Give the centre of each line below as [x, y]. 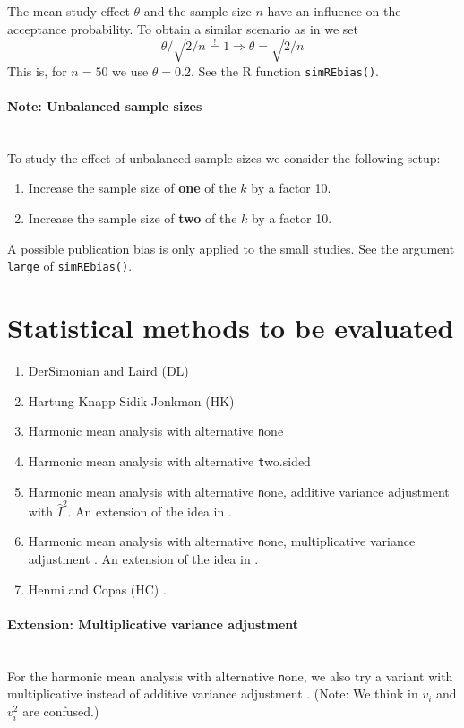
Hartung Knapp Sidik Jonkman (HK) [131, 400]
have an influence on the [334, 11]
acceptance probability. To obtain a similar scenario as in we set [183, 28]
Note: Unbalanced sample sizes [105, 106]
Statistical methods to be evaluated [231, 328]
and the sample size [198, 11]
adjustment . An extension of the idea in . [143, 559]
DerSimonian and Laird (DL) [108, 370]
